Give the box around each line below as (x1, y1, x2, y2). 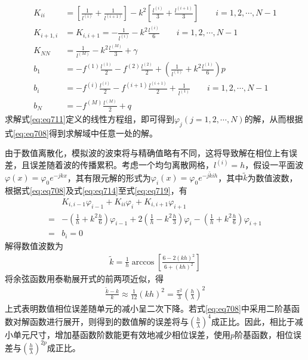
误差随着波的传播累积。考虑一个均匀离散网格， (29, 159, 214, 171)
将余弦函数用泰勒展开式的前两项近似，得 (5, 272, 164, 284)
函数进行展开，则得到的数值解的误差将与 (29, 315, 189, 327)
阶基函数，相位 (235, 328, 294, 340)
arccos (131, 257, 155, 266)
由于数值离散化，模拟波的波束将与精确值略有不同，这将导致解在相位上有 (5, 147, 289, 159)
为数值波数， (247, 171, 298, 184)
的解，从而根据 (244, 112, 303, 125)
